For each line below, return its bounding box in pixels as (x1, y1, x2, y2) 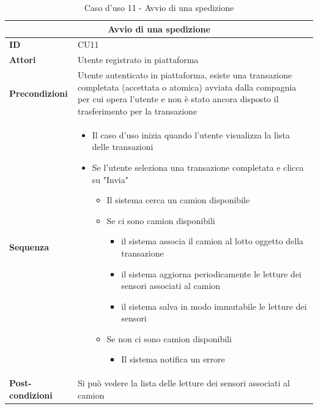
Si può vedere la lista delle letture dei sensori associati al (77, 377, 290, 389)
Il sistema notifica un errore (121, 353, 225, 366)
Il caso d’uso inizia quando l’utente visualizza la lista (92, 128, 290, 141)
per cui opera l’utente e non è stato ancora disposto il (77, 92, 279, 105)
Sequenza (9, 241, 50, 253)
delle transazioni (92, 140, 153, 153)
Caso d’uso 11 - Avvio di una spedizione (84, 1, 234, 13)
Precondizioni (9, 86, 68, 99)
